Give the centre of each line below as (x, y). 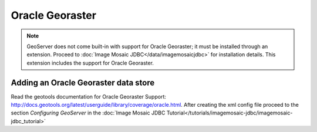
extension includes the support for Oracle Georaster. (90, 63)
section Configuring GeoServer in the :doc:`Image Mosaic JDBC (88, 113)
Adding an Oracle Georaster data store (83, 82)
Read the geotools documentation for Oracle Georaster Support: (89, 96)
